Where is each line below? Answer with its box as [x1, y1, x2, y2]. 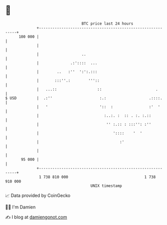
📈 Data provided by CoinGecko [5, 192, 71, 198]
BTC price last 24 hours [81, 21, 134, 26]
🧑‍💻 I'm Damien [5, 204, 36, 210]
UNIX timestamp [90, 183, 122, 188]
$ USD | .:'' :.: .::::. [5, 95, 163, 101]
